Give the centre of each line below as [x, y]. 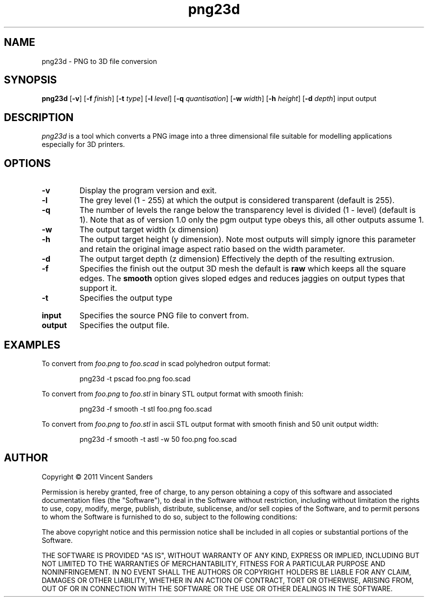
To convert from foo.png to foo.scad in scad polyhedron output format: [156, 363]
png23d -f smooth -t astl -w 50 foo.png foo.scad [158, 439]
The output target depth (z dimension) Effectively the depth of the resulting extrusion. [237, 259]
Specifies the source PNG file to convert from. [164, 316]
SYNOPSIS [31, 80]
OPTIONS [27, 163]
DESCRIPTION [39, 117]
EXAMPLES [32, 345]
